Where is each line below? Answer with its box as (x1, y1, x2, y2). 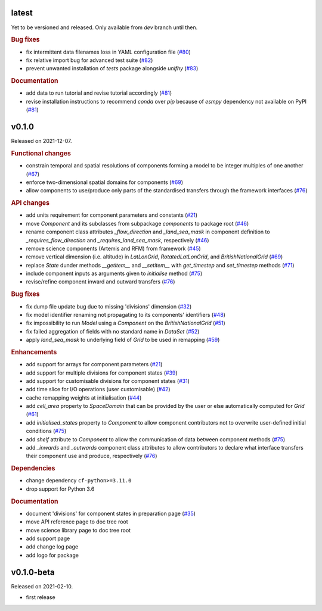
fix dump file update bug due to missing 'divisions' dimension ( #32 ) (26, 303, 192, 310)
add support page (26, 535, 70, 542)
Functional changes (11, 149, 72, 157)
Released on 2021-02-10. (11, 582, 73, 590)
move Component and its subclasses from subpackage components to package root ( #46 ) (26, 220, 249, 227)
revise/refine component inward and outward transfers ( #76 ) (26, 278, 175, 285)
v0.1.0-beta (11, 567, 55, 577)
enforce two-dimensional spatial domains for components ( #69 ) (26, 179, 183, 186)
